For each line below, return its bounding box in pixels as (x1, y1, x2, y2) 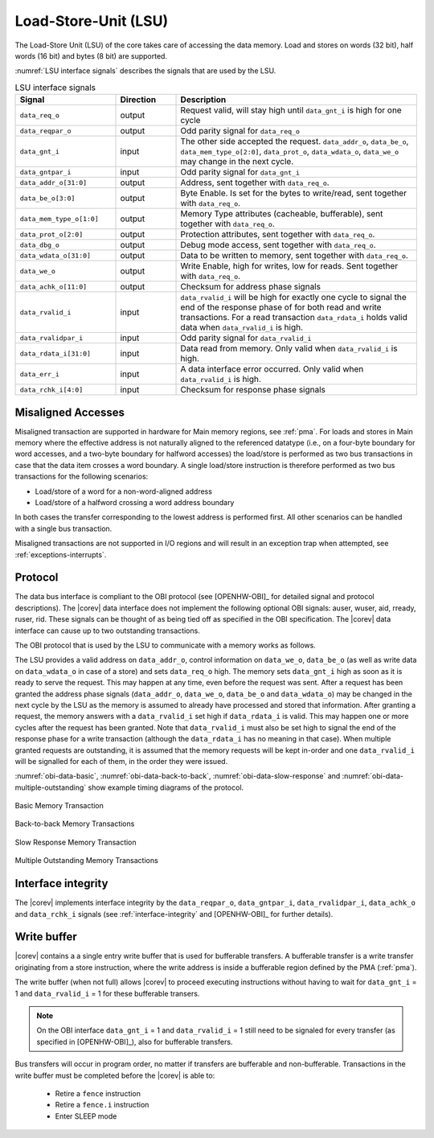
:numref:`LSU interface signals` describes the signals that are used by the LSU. (14, 66, 276, 76)
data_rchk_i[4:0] (19, 385, 84, 394)
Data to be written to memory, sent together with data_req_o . (180, 250, 409, 261)
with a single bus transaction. (14, 524, 113, 533)
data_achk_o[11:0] (19, 282, 88, 291)
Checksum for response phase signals (180, 384, 325, 396)
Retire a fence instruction (55, 1088, 141, 1098)
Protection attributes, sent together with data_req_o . (180, 229, 375, 240)
